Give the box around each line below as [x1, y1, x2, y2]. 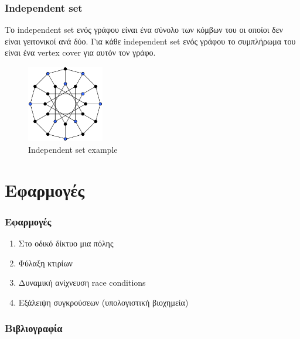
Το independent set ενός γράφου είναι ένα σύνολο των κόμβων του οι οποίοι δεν [5, 23, 283, 36]
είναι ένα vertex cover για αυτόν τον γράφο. [5, 46, 156, 59]
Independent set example [28, 143, 118, 155]
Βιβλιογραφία [5, 321, 63, 335]
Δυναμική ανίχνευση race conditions [18, 276, 146, 289]
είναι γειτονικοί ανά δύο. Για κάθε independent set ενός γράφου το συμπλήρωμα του [5, 35, 296, 47]
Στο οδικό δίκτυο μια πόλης [18, 237, 114, 249]
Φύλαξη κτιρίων [18, 256, 73, 269]
